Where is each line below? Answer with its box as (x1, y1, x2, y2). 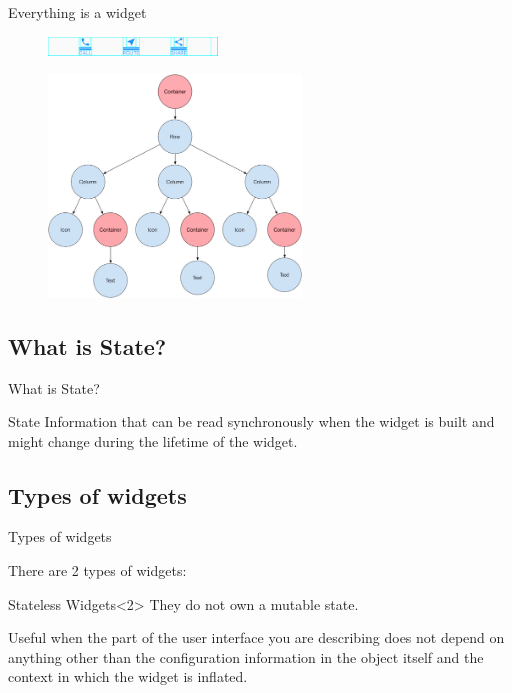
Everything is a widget (8, 2, 147, 22)
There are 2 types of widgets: (8, 560, 187, 581)
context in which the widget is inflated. (8, 666, 248, 687)
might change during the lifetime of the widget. (8, 430, 298, 451)
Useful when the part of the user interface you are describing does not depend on (8, 627, 505, 648)
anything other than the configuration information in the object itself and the (8, 646, 484, 667)
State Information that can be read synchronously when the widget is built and (8, 411, 495, 432)
